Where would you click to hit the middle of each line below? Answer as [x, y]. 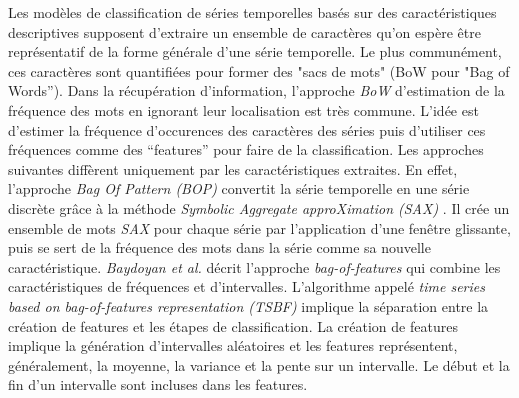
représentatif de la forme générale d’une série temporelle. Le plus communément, [255, 51]
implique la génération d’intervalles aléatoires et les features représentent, [233, 345]
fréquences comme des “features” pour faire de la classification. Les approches [246, 149]
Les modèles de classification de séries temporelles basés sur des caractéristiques [252, 12]
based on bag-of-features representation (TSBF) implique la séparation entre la [248, 305]
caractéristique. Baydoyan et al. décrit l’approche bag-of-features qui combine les [254, 266]
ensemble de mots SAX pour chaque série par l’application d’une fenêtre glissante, [259, 227]
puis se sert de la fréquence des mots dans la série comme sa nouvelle [219, 247]
